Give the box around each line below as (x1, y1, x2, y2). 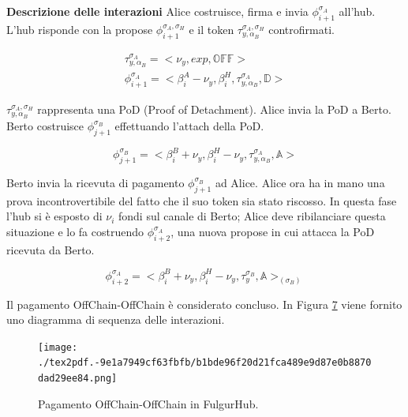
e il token (189, 21, 234, 37)
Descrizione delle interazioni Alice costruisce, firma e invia (6, 3, 309, 19)
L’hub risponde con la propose (6, 21, 153, 37)
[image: (38, 341, 78, 353)
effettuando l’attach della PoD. (114, 117, 264, 133)
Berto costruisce (6, 117, 84, 133)
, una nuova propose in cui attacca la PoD (170, 223, 375, 239)
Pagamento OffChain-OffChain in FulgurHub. (38, 395, 259, 411)
